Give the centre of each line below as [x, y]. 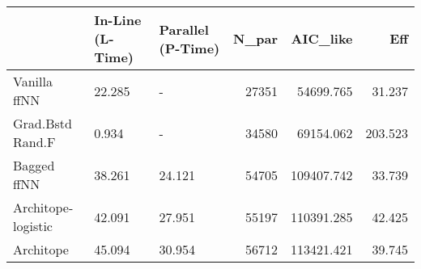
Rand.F [34, 142]
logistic [33, 226]
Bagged [34, 165]
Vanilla [33, 81]
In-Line [118, 20]
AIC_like [322, 38]
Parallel [184, 29]
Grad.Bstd [43, 123]
